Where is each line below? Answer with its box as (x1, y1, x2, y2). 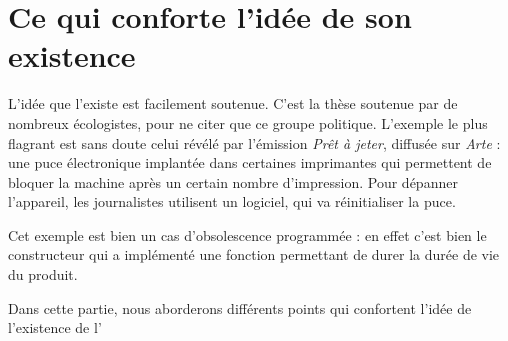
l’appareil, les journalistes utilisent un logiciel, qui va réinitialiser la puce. (8, 191, 456, 212)
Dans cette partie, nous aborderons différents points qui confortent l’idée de (8, 297, 472, 318)
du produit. (8, 264, 78, 285)
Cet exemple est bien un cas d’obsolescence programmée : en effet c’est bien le (8, 224, 487, 245)
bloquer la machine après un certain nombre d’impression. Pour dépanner (8, 171, 458, 192)
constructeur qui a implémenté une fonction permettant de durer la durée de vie (8, 244, 500, 265)
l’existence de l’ (8, 317, 102, 338)
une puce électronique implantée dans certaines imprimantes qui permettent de (8, 152, 492, 173)
